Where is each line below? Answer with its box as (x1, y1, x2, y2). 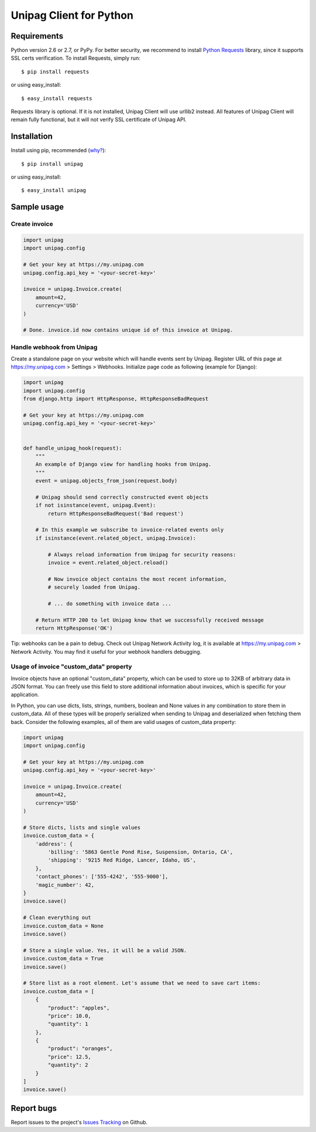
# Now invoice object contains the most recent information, (47, 575, 227, 582)
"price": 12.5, (47, 1054, 92, 1060)
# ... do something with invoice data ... (47, 601, 172, 607)
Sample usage (11, 202, 64, 212)
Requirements (11, 31, 64, 41)
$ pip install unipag (21, 160, 83, 167)
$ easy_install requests (21, 95, 92, 102)
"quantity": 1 (47, 1021, 88, 1027)
